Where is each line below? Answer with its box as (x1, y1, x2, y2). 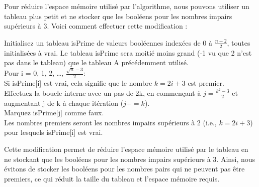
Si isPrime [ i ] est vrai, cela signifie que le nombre (4, 78, 152, 88)
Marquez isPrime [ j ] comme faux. (4, 107, 104, 118)
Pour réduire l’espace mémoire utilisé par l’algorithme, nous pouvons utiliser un (4, 1, 249, 11)
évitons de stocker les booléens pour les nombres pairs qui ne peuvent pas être (4, 163, 245, 174)
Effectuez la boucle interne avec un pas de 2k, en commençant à (4, 87, 201, 98)
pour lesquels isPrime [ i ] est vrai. (4, 127, 103, 137)
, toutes (227, 37, 250, 48)
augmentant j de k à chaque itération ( (4, 97, 124, 108)
